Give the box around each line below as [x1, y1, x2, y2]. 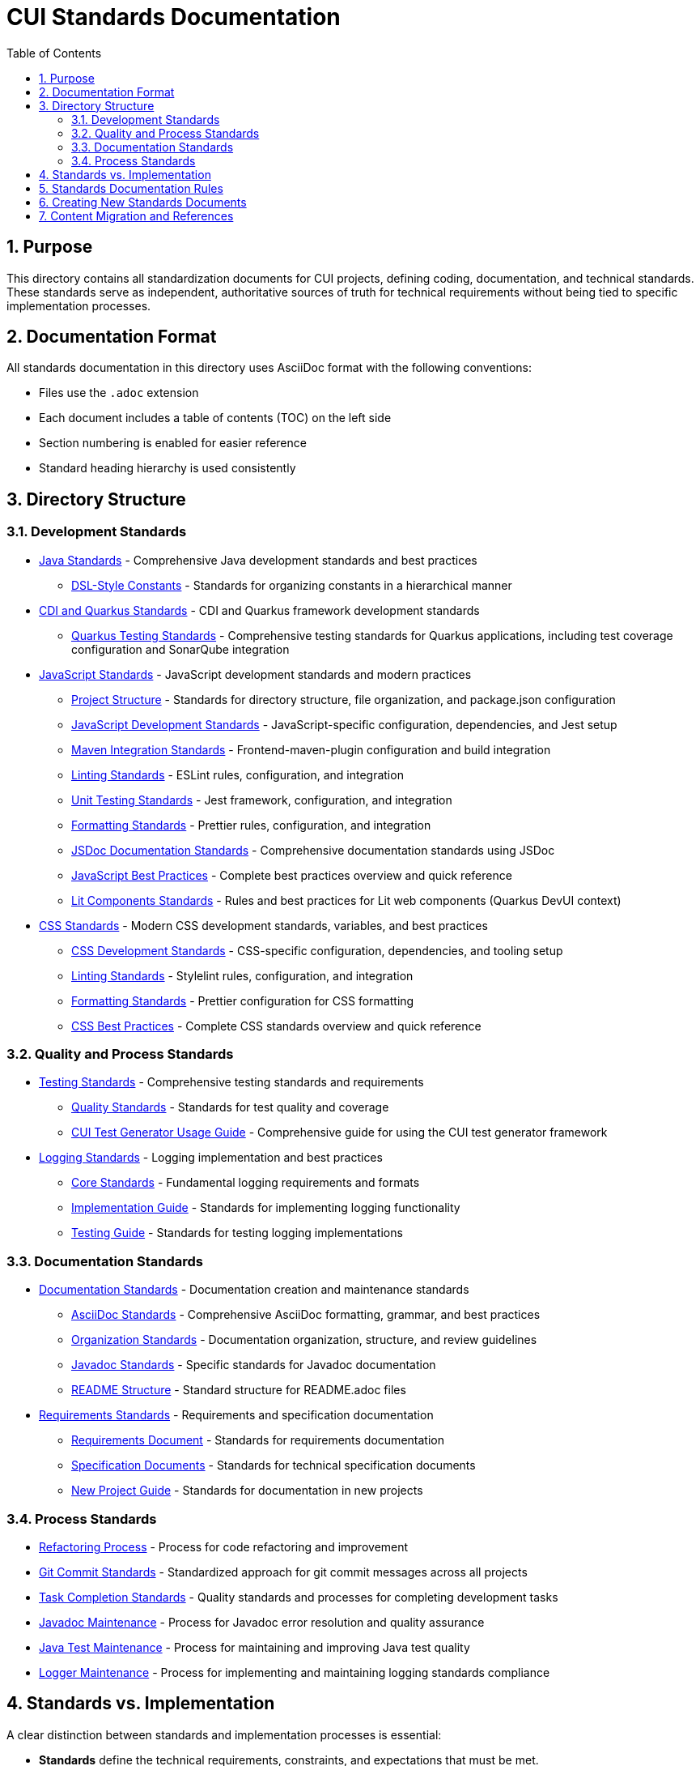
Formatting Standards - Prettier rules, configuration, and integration [71, 817, 431, 832]
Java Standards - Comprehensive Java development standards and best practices [39, 552, 477, 567]
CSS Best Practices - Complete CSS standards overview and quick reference [71, 1018, 482, 1033]
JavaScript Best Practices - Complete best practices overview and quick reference [71, 868, 512, 882]
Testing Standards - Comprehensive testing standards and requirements [39, 1075, 424, 1090]
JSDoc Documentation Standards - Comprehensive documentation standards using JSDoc [71, 842, 555, 857]
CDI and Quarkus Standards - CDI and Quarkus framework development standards [39, 603, 480, 617]
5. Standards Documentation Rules [39, 181, 223, 195]
